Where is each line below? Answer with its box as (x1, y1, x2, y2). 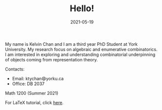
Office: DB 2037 (12, 81, 45, 87)
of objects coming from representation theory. (5, 56, 98, 62)
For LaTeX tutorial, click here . (5, 99, 64, 105)
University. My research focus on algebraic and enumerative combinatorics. (5, 46, 158, 52)
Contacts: (5, 66, 25, 72)
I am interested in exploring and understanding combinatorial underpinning (5, 52, 156, 57)
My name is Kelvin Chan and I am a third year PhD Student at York (5, 41, 138, 47)
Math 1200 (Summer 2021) (5, 90, 59, 96)
